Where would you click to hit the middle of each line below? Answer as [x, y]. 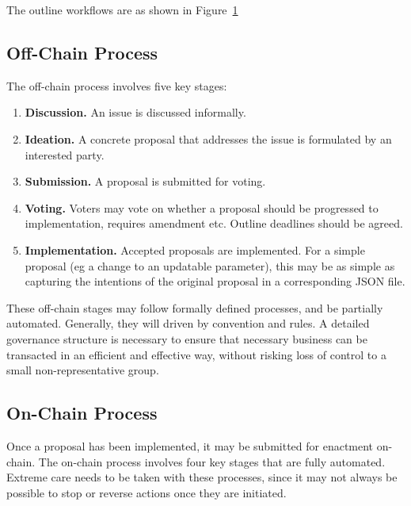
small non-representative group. [83, 370]
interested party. [65, 154]
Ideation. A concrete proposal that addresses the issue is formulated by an [208, 138]
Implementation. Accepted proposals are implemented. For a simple [195, 249]
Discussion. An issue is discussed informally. [135, 112]
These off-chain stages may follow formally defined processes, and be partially [195, 307]
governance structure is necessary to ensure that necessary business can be [187, 338]
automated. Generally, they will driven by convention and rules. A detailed [188, 323]
